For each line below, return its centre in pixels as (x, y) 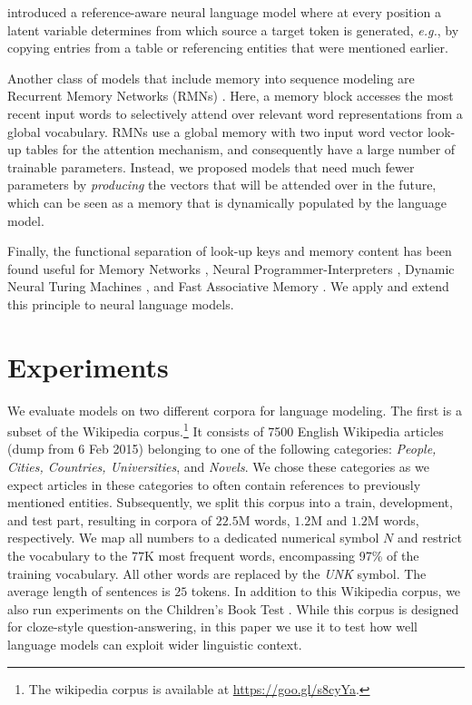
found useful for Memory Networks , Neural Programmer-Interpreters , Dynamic (231, 268)
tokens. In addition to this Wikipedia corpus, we (326, 591)
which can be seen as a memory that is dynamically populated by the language (227, 202)
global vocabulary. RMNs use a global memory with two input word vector (216, 131)
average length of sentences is (89, 591)
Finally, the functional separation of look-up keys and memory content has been (230, 251)
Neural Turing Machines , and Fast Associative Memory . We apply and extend (228, 286)
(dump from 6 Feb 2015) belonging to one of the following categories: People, (222, 449)
